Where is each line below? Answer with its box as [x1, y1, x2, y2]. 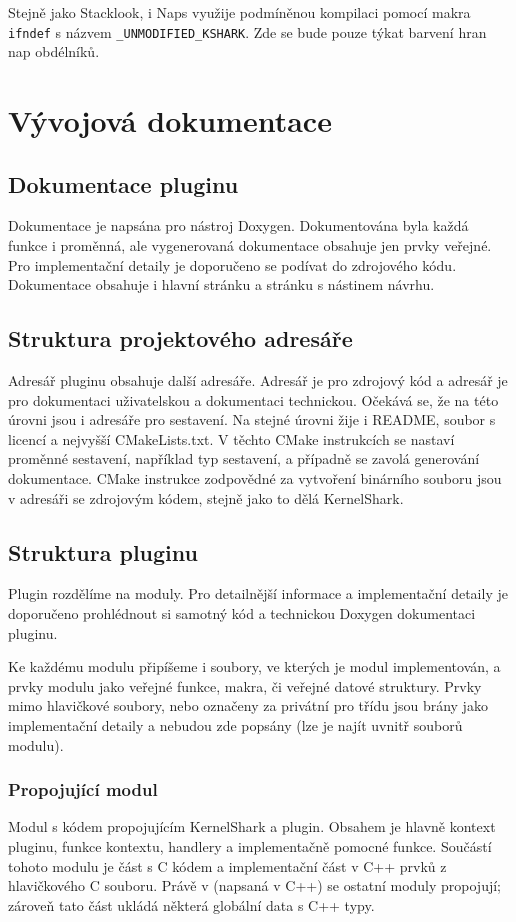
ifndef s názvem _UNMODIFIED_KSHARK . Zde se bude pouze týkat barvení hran [8, 21, 487, 42]
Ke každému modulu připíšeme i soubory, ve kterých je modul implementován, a [8, 656, 501, 677]
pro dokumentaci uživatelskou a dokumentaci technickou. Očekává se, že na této [8, 389, 499, 410]
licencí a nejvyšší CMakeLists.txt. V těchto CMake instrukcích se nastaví [8, 428, 455, 449]
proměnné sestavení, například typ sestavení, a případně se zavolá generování [8, 448, 480, 469]
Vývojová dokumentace [8, 100, 332, 141]
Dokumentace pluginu [8, 168, 239, 199]
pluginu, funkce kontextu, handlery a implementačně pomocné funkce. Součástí [8, 835, 492, 856]
